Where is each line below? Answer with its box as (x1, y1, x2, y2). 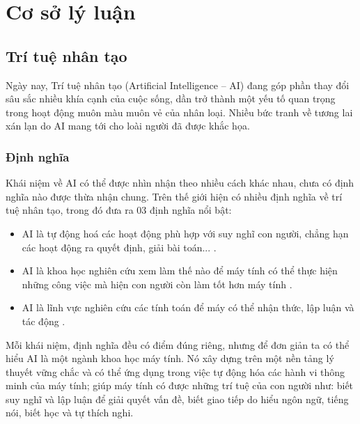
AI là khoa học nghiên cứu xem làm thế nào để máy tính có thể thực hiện (22, 263, 338, 278)
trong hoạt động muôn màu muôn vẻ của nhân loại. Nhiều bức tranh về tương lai (6, 104, 353, 119)
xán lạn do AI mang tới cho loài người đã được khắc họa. (6, 118, 250, 133)
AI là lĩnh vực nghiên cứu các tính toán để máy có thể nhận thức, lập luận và (22, 300, 354, 315)
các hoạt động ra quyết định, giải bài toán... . (22, 240, 217, 254)
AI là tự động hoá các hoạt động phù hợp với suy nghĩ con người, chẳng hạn (22, 226, 349, 240)
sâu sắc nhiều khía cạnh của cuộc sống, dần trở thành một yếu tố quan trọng (6, 91, 336, 106)
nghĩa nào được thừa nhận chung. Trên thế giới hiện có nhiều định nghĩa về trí (6, 189, 343, 203)
